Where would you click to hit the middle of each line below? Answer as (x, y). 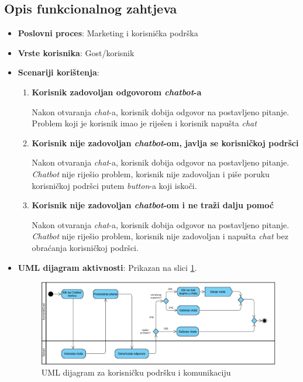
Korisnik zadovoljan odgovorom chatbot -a (117, 92)
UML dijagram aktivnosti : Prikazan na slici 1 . (107, 267)
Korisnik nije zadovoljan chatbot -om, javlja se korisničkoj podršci (165, 142)
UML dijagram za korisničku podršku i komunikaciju (136, 372)
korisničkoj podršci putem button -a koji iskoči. (114, 185)
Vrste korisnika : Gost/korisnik (76, 52)
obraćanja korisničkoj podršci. (85, 247)
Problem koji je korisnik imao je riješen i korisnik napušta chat (144, 123)
